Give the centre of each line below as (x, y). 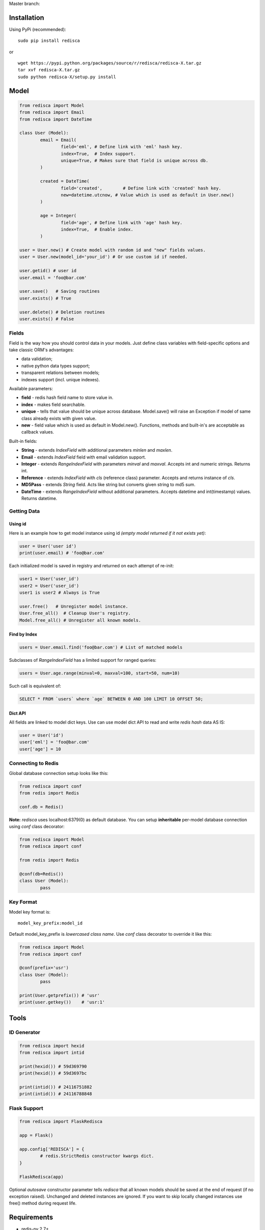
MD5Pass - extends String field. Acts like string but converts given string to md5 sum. (108, 485)
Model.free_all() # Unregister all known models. (80, 620)
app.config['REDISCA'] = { (52, 1149)
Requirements (31, 1217)
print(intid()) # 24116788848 (56, 1094)
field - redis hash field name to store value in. (67, 398)
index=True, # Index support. (98, 154)
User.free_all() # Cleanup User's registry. (75, 613)
